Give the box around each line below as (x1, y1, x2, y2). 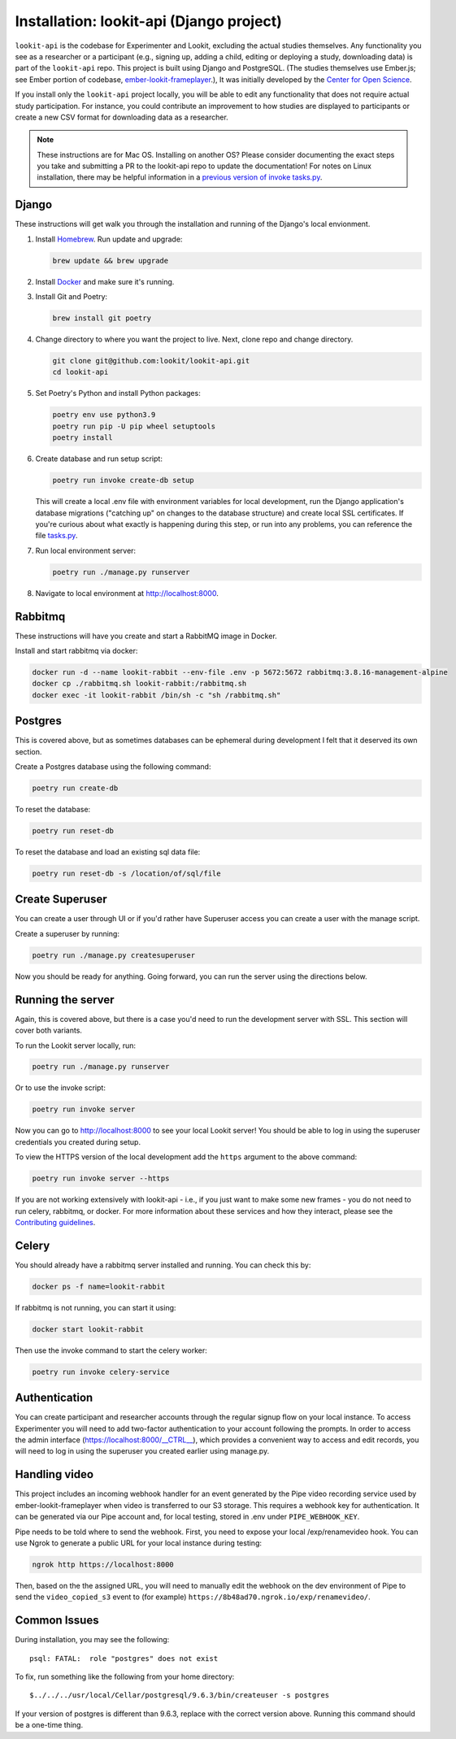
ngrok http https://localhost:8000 (32, 1559, 174, 1569)
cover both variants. (15, 1025, 83, 1036)
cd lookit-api (52, 367, 109, 377)
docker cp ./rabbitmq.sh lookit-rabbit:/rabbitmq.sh (32, 679, 247, 689)
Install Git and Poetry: (35, 292, 108, 302)
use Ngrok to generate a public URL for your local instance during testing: (15, 1537, 262, 1548)
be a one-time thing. (15, 1720, 84, 1730)
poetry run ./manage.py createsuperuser (32, 950, 195, 959)
